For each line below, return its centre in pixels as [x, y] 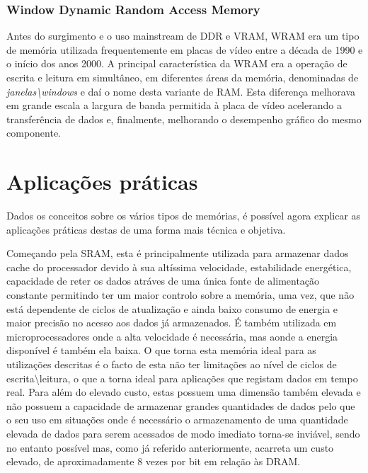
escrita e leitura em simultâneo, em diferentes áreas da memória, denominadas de [183, 77]
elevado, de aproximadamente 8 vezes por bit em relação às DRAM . [154, 461]
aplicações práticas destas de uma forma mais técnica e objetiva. [146, 229]
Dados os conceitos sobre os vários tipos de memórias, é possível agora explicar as [184, 216]
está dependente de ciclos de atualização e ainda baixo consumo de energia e [172, 308]
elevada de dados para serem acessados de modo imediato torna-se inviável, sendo [183, 433]
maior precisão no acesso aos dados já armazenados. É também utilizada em [172, 323]
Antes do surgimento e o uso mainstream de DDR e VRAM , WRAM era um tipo [183, 36]
